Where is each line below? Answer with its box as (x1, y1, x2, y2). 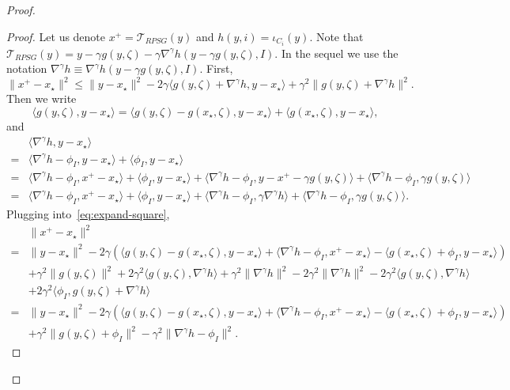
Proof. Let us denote (6, 28, 106, 44)
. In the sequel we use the (274, 44, 399, 61)
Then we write (6, 90, 77, 107)
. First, (199, 60, 233, 77)
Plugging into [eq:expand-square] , (6, 206, 170, 222)
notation (6, 60, 47, 77)
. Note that (309, 28, 364, 44)
